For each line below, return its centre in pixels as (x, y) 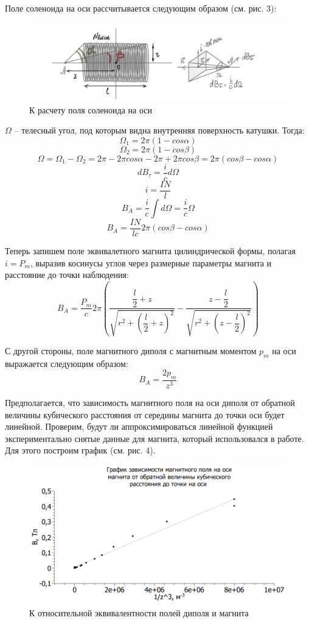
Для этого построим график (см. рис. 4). (80, 450)
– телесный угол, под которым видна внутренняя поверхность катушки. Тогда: (159, 130)
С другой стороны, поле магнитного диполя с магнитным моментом (131, 350)
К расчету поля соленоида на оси (91, 109)
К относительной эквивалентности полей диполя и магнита (139, 613)
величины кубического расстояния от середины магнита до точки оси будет (145, 414)
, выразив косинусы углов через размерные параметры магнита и (151, 262)
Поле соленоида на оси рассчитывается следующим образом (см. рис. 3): (141, 8)
